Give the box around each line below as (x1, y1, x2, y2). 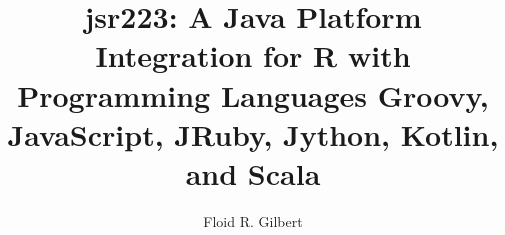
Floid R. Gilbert (203, 210, 303, 231)
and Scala (185, 152, 321, 193)
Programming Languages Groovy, (17, 74, 489, 115)
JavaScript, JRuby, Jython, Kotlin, (7, 113, 499, 154)
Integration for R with (95, 35, 411, 76)
